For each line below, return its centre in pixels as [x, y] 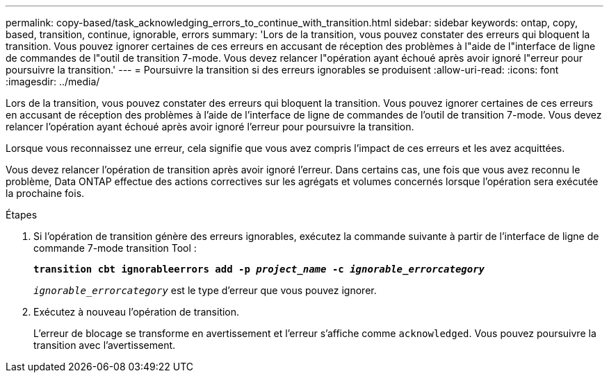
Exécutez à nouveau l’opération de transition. [137, 312]
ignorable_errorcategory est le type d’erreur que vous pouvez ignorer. [205, 290]
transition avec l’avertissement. [105, 345]
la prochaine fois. [45, 193]
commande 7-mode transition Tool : [115, 248]
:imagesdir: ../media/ [53, 81]
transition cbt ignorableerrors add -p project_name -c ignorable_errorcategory [259, 269]
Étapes [22, 215]
